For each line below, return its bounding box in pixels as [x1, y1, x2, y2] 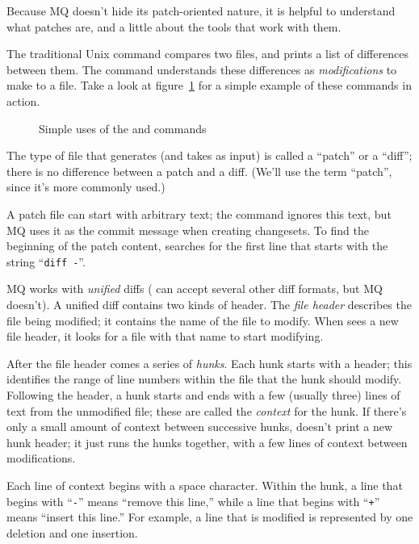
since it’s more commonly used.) [6, 178, 166, 195]
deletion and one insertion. [6, 524, 138, 541]
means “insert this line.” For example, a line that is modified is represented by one [6, 508, 413, 525]
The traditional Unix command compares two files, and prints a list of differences [6, 45, 409, 62]
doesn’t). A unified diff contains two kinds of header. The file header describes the [6, 295, 412, 312]
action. [6, 92, 40, 109]
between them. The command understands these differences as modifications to [6, 61, 397, 77]
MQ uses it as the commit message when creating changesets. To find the [6, 221, 369, 238]
